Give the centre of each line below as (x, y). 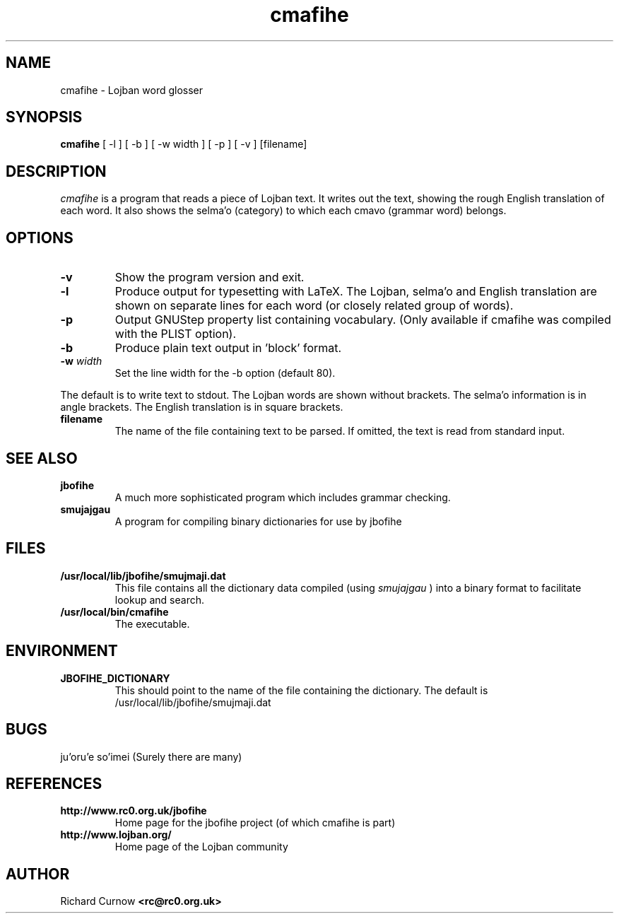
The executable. (152, 624)
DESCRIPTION (56, 171)
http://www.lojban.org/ (116, 835)
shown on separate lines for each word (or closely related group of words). (314, 306)
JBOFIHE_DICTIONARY (115, 678)
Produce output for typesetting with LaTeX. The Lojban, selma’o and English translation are (356, 292)
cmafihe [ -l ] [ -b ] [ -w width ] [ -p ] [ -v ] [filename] (184, 144)
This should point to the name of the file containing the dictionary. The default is (301, 690)
